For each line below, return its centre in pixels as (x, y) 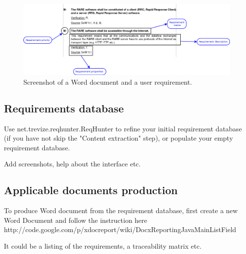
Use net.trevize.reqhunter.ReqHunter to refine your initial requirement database (123, 128)
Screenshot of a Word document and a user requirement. (108, 82)
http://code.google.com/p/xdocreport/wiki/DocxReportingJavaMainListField (120, 229)
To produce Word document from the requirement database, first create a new (121, 210)
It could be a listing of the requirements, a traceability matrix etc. (103, 245)
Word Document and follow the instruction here (76, 220)
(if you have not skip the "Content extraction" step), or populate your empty (119, 138)
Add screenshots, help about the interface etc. (72, 164)
